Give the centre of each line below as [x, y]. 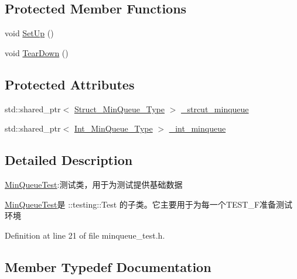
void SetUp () [29, 33]
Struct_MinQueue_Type [119, 108]
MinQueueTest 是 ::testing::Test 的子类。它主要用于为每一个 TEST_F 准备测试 [149, 204]
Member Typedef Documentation [108, 266]
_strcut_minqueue [215, 108]
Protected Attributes [70, 84]
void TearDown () [37, 52]
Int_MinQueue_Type [113, 128]
